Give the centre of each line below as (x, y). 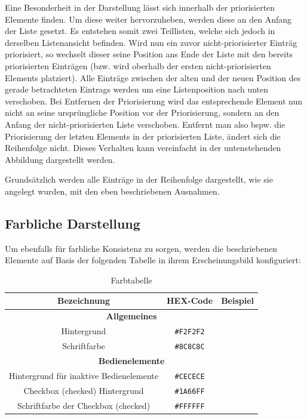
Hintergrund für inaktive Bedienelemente (84, 375)
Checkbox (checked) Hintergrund (84, 390)
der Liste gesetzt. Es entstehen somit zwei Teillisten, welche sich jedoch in (140, 31)
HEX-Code (190, 301)
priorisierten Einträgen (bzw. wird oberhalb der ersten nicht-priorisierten (138, 65)
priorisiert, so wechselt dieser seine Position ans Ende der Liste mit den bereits (149, 54)
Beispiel (238, 301)
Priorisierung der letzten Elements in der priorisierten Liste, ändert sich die (143, 136)
